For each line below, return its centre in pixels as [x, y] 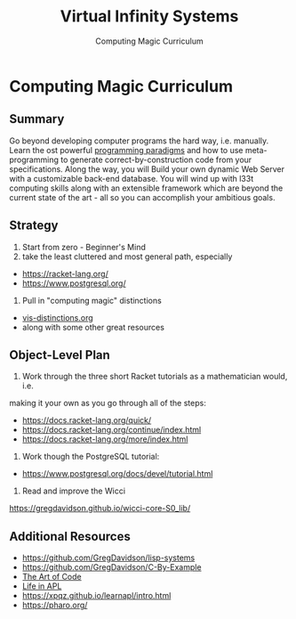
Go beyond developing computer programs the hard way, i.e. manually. [139, 141]
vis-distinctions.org [57, 317]
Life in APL [42, 586]
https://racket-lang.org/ [65, 273]
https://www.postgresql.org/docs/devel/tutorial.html [117, 474]
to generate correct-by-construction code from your [156, 159]
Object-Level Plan [60, 355]
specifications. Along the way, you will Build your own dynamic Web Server [147, 169]
